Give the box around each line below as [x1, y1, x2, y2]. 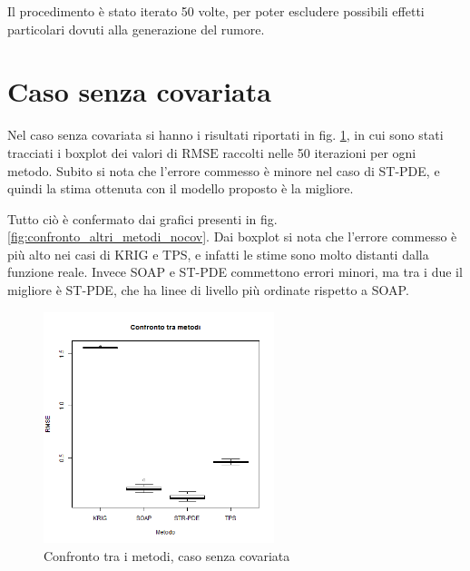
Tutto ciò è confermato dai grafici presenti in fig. [7, 209, 278, 228]
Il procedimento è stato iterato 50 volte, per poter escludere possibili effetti [7, 2, 425, 20]
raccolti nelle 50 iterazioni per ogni [222, 143, 416, 162]
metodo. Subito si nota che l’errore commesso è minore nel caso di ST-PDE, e [7, 161, 440, 180]
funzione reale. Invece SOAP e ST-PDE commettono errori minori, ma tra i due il [7, 262, 463, 281]
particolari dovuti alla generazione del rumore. [7, 19, 265, 38]
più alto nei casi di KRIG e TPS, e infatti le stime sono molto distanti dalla [7, 244, 429, 263]
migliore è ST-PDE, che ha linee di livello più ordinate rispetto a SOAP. [7, 281, 409, 300]
